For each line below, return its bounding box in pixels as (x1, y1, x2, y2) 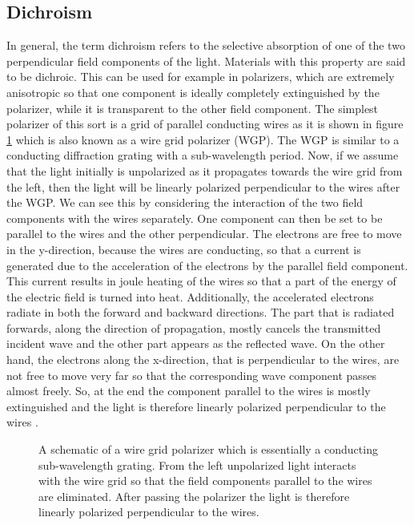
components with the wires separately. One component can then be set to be (6, 209, 383, 226)
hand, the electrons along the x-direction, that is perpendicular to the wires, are (6, 351, 400, 368)
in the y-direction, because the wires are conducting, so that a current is (6, 240, 361, 257)
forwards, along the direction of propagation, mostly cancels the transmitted (6, 319, 381, 336)
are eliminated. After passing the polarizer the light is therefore (38, 487, 350, 504)
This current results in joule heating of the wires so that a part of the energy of (6, 273, 396, 289)
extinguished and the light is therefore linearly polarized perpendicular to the (6, 398, 386, 414)
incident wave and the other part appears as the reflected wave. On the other (6, 335, 385, 352)
